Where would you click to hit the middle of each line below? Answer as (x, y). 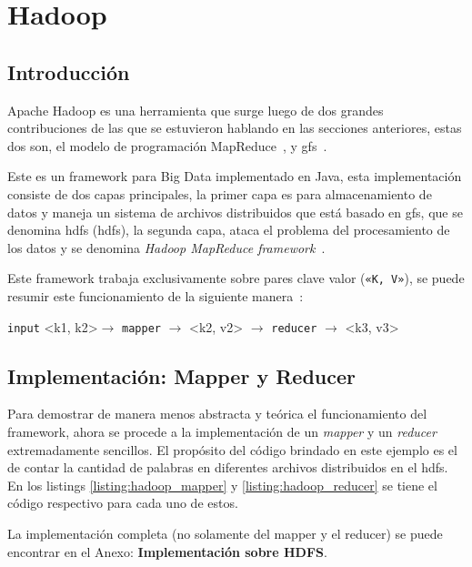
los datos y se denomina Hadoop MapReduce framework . (166, 247)
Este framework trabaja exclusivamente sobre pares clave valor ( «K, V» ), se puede (236, 278)
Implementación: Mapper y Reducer (181, 375)
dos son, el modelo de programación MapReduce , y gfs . (167, 145)
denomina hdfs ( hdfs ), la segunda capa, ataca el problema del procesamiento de (229, 230)
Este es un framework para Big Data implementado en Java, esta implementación (235, 176)
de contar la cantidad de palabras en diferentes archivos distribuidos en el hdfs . (228, 467)
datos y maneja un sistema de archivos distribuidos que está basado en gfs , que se (235, 212)
